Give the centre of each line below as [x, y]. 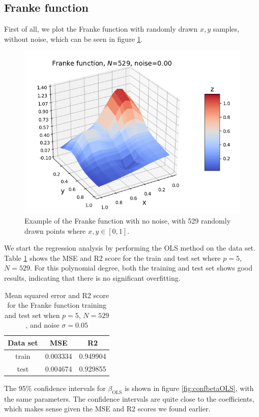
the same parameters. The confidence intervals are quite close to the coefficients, [129, 398]
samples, [226, 29]
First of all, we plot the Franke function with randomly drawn [101, 29]
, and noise [42, 325]
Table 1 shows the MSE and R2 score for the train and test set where [112, 257]
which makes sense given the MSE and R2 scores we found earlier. [107, 409]
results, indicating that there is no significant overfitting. [92, 277]
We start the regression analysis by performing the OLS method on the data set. [130, 248]
